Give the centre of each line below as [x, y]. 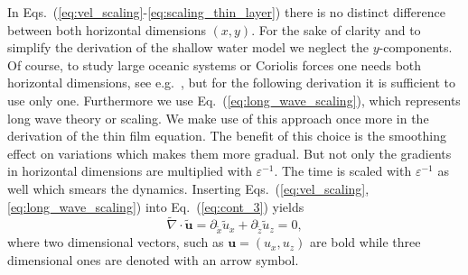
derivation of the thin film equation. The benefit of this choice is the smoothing [227, 136]
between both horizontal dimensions [107, 29]
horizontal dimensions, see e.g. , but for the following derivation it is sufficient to [231, 82]
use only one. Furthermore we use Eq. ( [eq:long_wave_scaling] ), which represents [234, 100]
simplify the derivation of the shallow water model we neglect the [188, 47]
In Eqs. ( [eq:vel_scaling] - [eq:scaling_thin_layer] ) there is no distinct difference [226, 12]
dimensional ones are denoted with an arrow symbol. [153, 259]
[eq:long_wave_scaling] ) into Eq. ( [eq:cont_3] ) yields [156, 206]
